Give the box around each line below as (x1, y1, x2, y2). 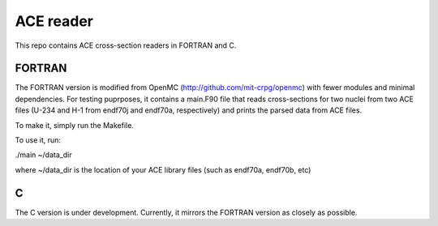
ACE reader (15, 12, 93, 30)
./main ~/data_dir (15, 150, 72, 160)
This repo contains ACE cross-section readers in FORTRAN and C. (15, 41, 237, 50)
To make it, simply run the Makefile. (15, 120, 134, 130)
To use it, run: (15, 135, 61, 145)
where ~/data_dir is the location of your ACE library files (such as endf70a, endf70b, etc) (15, 164, 311, 174)
